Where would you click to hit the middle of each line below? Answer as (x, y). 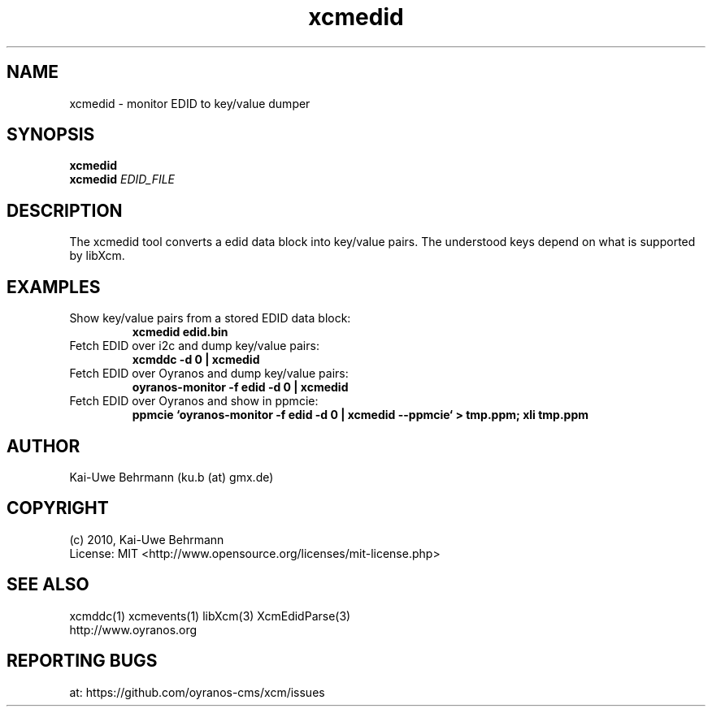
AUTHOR (43, 446)
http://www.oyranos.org (133, 629)
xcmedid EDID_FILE (122, 179)
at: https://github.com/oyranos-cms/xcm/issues (197, 692)
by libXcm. (97, 256)
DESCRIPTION (65, 210)
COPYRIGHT (58, 508)
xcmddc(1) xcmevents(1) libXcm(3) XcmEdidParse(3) (210, 616)
